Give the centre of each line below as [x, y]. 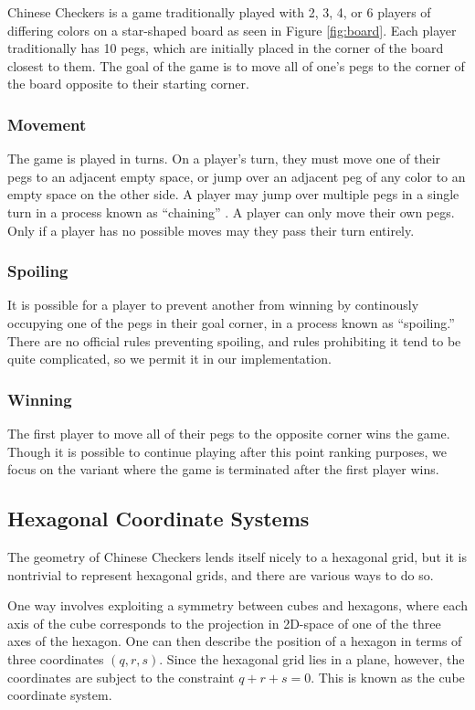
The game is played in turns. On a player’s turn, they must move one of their [224, 159]
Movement [47, 124]
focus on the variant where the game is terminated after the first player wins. [223, 469]
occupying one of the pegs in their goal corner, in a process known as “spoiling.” [231, 322]
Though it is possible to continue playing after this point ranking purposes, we [227, 451]
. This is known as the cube [388, 677]
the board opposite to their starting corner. [128, 84]
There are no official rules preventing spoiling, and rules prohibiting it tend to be [234, 340]
